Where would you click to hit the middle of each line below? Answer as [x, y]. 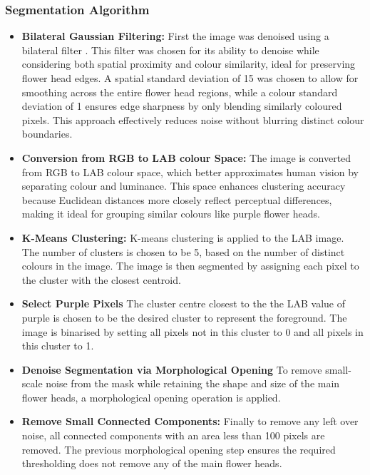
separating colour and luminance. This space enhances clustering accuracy [184, 186]
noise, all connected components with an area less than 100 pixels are [173, 435]
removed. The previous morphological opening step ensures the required [179, 449]
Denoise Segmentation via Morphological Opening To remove [172, 369]
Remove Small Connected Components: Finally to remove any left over [190, 421]
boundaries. [47, 134]
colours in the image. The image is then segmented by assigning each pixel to [190, 266]
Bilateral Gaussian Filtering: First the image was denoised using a [175, 36]
